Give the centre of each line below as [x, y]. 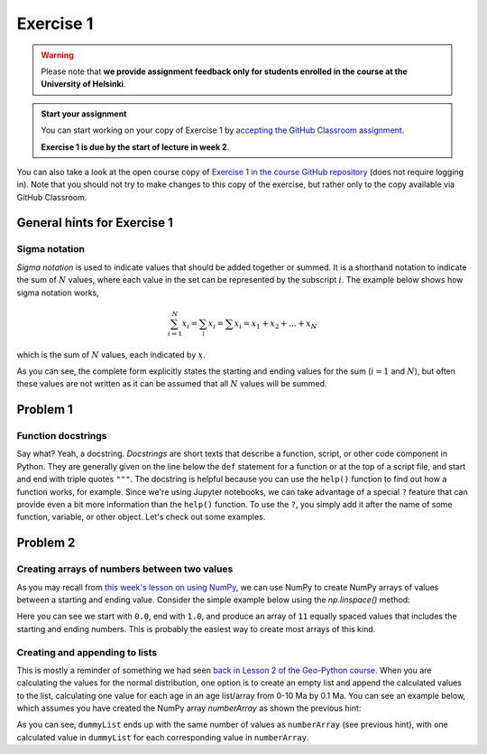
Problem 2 [46, 543]
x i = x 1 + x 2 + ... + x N [276, 324]
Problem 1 [45, 410]
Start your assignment [84, 114]
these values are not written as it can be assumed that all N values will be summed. [172, 384]
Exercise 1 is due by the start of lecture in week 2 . [135, 147]
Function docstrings [62, 436]
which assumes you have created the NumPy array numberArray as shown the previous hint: [189, 708]
